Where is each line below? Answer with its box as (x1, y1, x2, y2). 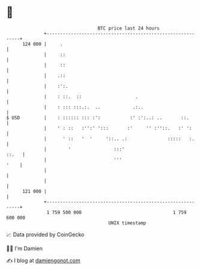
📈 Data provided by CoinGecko (6, 231, 85, 238)
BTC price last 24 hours (97, 25, 160, 31)
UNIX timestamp (108, 219, 147, 226)
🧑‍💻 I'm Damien (6, 245, 43, 252)
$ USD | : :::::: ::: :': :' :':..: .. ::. (6, 114, 189, 121)
